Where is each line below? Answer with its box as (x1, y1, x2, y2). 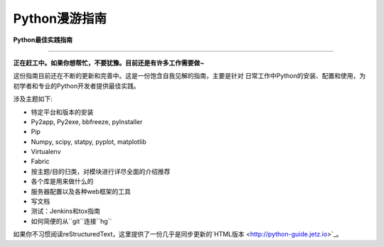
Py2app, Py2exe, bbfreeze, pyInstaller (31, 117, 143, 126)
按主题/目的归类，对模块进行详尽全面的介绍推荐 (31, 167, 171, 175)
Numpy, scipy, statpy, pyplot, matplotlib (31, 137, 146, 146)
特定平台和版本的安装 (31, 107, 94, 116)
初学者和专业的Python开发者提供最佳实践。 (13, 82, 140, 90)
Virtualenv (31, 148, 61, 156)
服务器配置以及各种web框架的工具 (31, 187, 131, 195)
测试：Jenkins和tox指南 (31, 207, 101, 216)
